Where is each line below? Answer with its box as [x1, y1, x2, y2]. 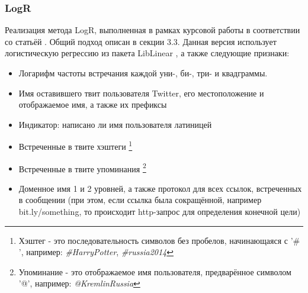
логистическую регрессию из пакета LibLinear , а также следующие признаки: [5, 47, 290, 59]
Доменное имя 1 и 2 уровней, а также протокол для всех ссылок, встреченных [18, 182, 302, 194]
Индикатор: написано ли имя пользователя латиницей [18, 118, 212, 130]
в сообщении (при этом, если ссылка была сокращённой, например [18, 194, 262, 206]
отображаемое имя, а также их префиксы [18, 98, 167, 111]
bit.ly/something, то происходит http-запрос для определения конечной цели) [18, 205, 301, 218]
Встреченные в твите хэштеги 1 [18, 139, 133, 153]
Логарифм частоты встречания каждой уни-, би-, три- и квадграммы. [18, 67, 268, 79]
